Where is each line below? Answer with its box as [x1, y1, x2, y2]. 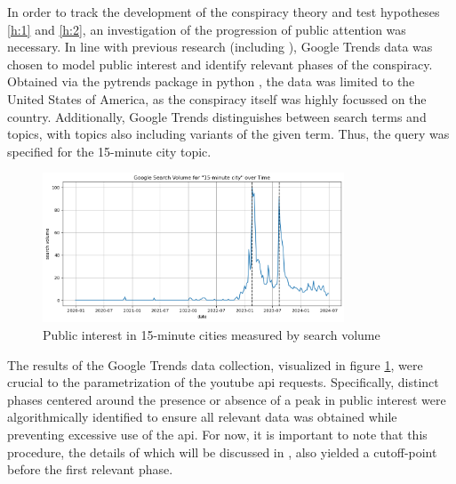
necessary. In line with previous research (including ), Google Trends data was [7, 37, 433, 56]
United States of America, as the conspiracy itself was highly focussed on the [7, 89, 427, 108]
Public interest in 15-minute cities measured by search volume [43, 325, 380, 343]
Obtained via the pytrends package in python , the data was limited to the [7, 72, 415, 91]
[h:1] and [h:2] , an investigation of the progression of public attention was [7, 20, 406, 38]
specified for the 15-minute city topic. [7, 141, 212, 160]
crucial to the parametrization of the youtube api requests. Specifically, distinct [7, 373, 439, 391]
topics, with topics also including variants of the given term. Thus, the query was [7, 125, 450, 143]
